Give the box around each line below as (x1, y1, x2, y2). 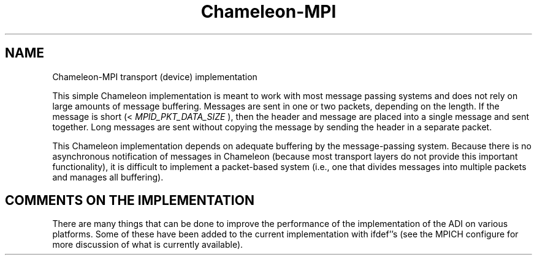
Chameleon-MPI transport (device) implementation (52, 71, 257, 82)
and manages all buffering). (52, 171, 164, 182)
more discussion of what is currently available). (52, 239, 243, 250)
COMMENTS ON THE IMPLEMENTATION (5, 193, 254, 209)
